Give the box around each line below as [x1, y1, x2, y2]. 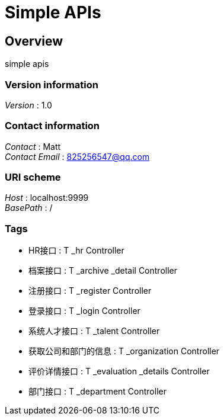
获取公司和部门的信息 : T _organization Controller [28, 346, 220, 357]
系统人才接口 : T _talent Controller [28, 326, 160, 336]
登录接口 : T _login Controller [28, 306, 140, 316]
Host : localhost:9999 [5, 193, 89, 203]
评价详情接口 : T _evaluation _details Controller [28, 366, 210, 377]
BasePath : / [5, 203, 53, 213]
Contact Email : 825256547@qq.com [5, 151, 150, 162]
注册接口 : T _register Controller [28, 286, 152, 296]
